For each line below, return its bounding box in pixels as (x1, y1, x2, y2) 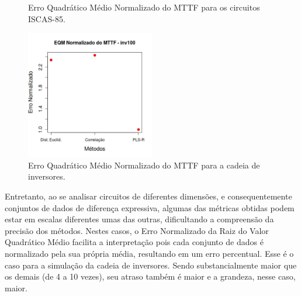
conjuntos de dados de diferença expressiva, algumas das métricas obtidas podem (5, 201, 295, 214)
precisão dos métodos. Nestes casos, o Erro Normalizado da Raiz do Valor (5, 224, 269, 236)
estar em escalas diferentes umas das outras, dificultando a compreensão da (5, 213, 274, 225)
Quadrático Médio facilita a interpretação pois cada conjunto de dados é (5, 236, 264, 248)
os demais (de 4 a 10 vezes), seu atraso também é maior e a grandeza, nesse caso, (5, 270, 296, 283)
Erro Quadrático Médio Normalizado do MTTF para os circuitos (28, 1, 260, 13)
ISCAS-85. (28, 12, 65, 25)
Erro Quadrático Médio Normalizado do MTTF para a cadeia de (28, 159, 260, 171)
